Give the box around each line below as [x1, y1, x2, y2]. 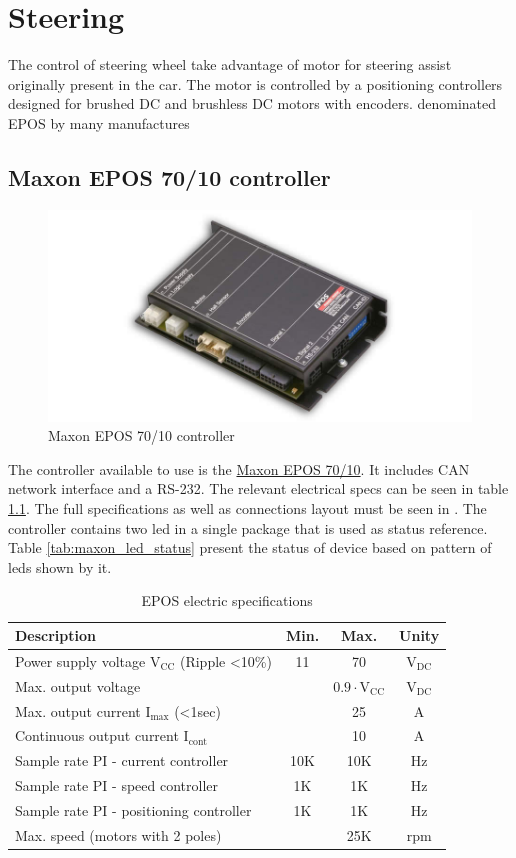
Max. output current [15, 700, 141, 721]
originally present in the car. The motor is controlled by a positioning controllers [8, 73, 503, 94]
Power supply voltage [15, 650, 146, 671]
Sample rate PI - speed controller [15, 775, 218, 796]
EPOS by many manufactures [8, 112, 190, 133]
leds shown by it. [8, 556, 112, 577]
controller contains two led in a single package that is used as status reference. [8, 517, 488, 538]
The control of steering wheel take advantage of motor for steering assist [8, 54, 452, 75]
